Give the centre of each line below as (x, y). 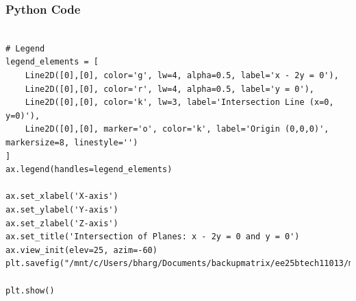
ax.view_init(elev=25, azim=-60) (81, 250)
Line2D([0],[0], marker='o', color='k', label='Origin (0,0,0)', (177, 129)
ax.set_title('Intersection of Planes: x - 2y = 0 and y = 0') (153, 237)
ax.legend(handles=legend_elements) (89, 170)
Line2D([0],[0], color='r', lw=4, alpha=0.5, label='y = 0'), (170, 89)
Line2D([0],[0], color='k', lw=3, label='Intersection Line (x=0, (179, 103)
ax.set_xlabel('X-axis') (62, 196)
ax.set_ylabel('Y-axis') (62, 209)
